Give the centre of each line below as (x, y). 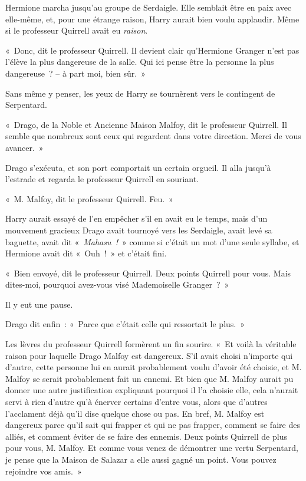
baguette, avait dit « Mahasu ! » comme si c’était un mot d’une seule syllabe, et (152, 241)
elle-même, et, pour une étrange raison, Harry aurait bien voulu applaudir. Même (152, 19)
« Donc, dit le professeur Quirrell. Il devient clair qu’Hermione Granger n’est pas (152, 50)
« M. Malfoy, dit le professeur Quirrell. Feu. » (89, 198)
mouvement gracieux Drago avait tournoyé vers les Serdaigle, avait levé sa (139, 230)
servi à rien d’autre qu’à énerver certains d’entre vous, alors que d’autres (136, 402)
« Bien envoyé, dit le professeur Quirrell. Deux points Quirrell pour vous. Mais (148, 273)
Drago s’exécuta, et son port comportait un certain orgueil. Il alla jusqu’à (138, 167)
